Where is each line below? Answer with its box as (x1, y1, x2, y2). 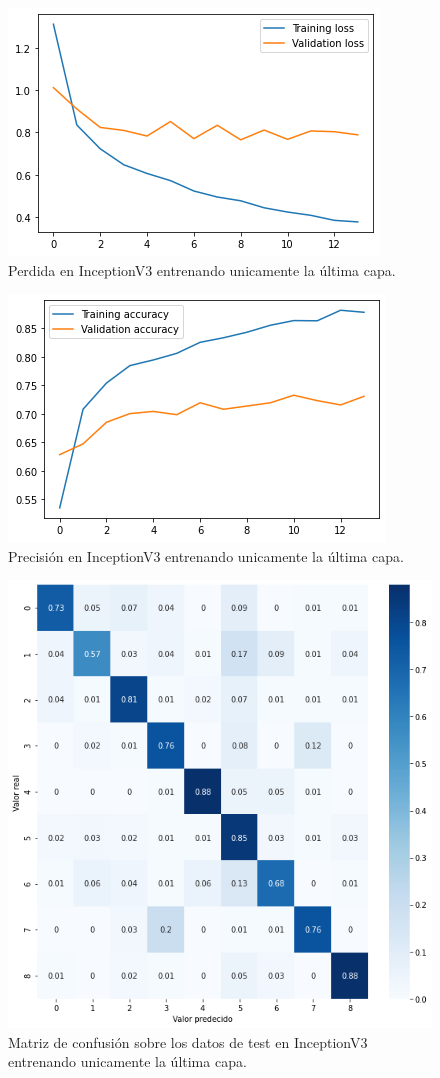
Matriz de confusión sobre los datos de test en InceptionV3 (8, 1031, 368, 1052)
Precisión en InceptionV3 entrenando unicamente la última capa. (8, 545, 404, 566)
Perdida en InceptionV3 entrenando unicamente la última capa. (8, 259, 396, 280)
